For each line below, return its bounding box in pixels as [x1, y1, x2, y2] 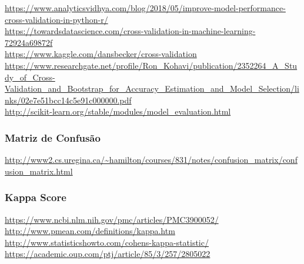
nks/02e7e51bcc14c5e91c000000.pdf [5, 93, 132, 106]
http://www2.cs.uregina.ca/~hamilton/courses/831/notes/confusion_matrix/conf [5, 153, 298, 166]
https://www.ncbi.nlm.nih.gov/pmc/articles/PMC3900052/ [5, 213, 219, 225]
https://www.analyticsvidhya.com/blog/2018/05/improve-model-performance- [5, 2, 286, 14]
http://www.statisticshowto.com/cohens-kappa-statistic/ [5, 236, 209, 248]
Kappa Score [5, 190, 66, 205]
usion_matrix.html [5, 165, 73, 177]
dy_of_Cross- [5, 71, 55, 83]
